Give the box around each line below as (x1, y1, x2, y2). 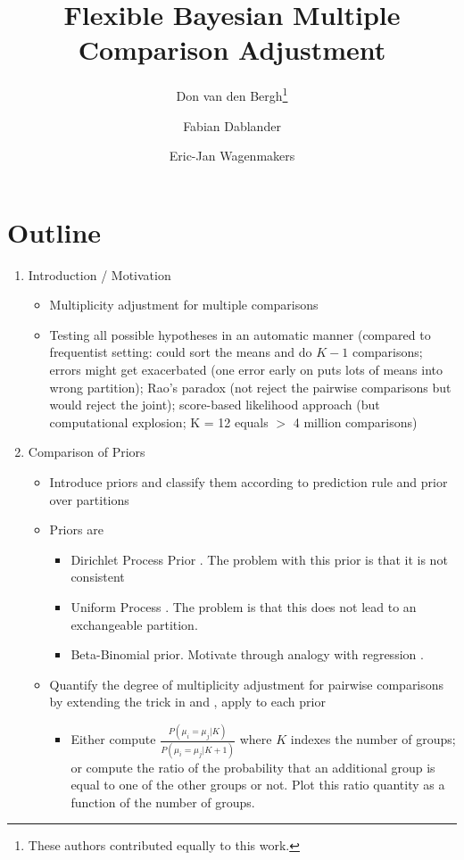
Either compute (70, 730, 156, 748)
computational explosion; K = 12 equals (49, 412, 269, 431)
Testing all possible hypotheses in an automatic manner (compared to (49, 325, 431, 343)
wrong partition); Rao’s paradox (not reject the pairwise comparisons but (49, 377, 452, 396)
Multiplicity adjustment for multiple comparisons (49, 295, 319, 314)
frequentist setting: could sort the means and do (49, 343, 312, 361)
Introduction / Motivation (28, 265, 171, 284)
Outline (7, 213, 102, 250)
